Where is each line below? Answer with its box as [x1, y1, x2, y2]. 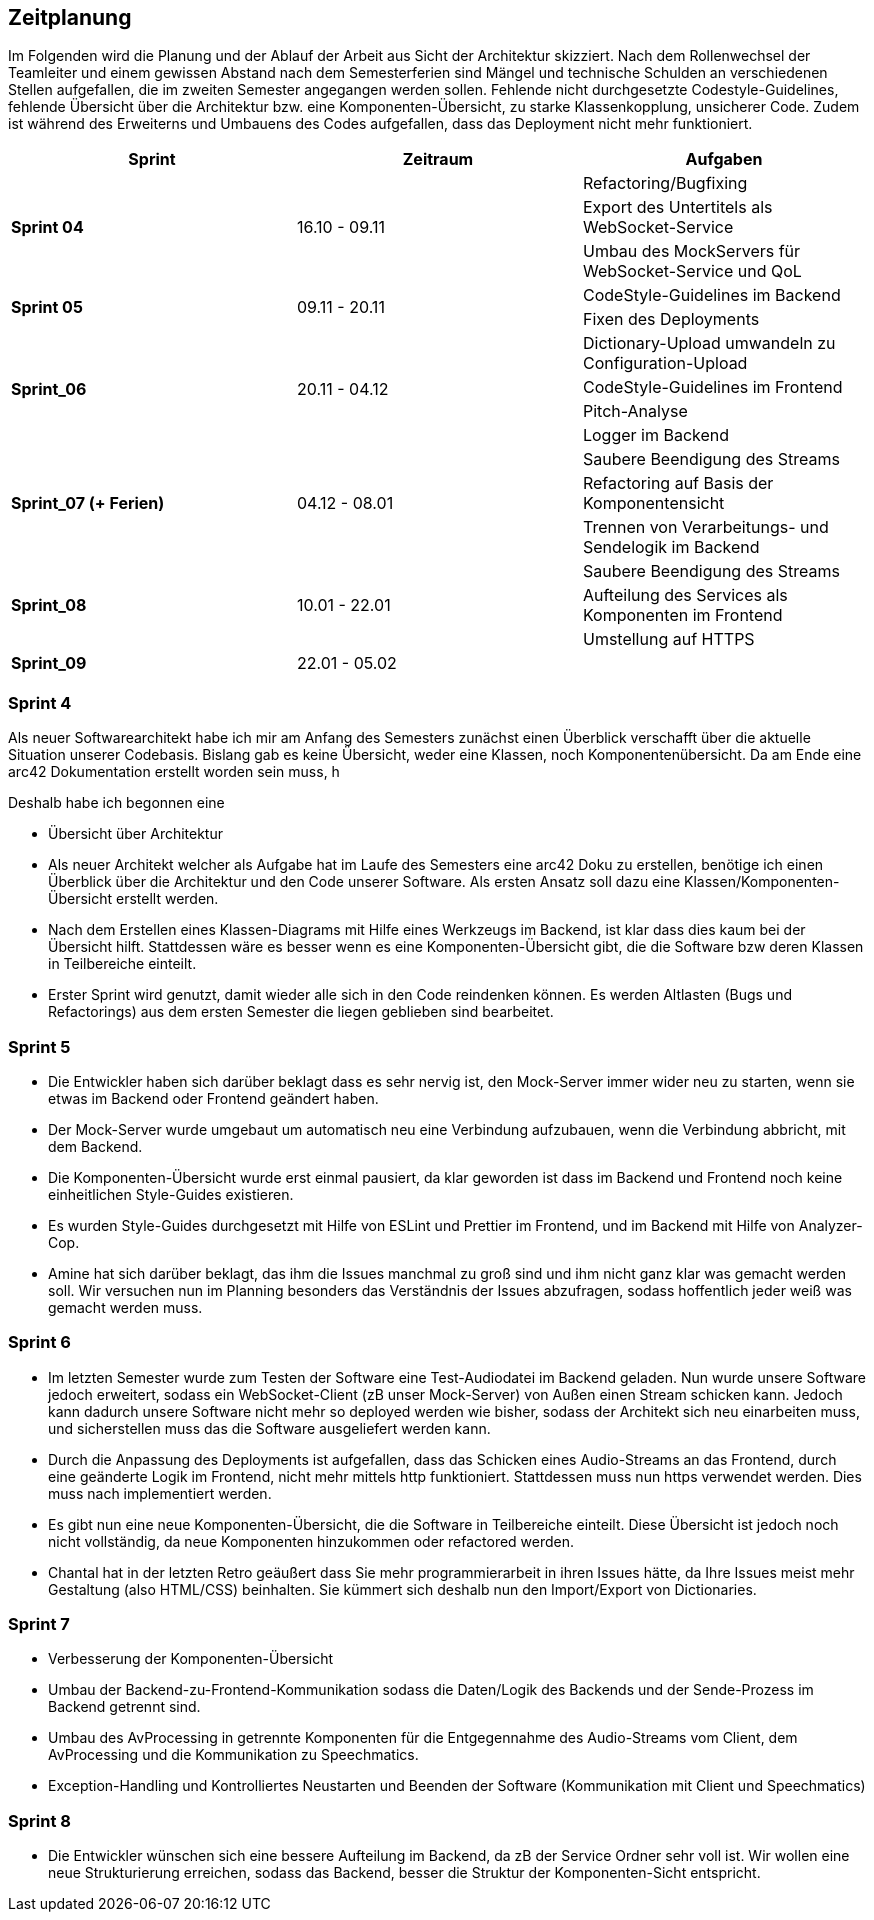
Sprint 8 [8, 1810, 71, 1831]
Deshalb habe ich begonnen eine [8, 794, 225, 812]
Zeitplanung [8, 5, 132, 30]
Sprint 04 [11, 217, 84, 238]
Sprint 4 [8, 692, 72, 713]
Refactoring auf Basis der [582, 473, 774, 494]
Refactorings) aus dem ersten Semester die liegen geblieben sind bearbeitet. [48, 1003, 554, 1021]
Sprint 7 [8, 1614, 70, 1635]
